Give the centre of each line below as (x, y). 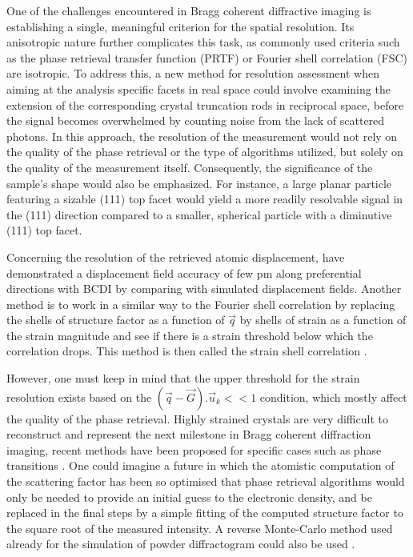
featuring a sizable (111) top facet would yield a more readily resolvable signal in (205, 199)
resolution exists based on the (79, 397)
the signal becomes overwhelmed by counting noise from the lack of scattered (196, 120)
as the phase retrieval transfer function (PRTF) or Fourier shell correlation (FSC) (207, 57)
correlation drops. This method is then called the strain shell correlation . (187, 351)
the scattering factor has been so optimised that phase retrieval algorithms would (206, 481)
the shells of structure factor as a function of (116, 320)
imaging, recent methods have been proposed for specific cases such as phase (194, 449)
